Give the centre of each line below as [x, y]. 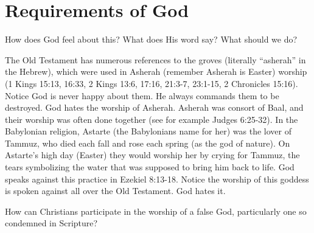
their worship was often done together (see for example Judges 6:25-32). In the [152, 119]
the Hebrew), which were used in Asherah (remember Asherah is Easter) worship [156, 71]
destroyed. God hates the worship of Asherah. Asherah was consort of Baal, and [154, 107]
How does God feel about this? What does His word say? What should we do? [151, 39]
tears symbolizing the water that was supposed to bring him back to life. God [150, 167]
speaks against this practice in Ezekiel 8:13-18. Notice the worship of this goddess [157, 179]
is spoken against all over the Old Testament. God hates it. [115, 191]
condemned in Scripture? [51, 223]
